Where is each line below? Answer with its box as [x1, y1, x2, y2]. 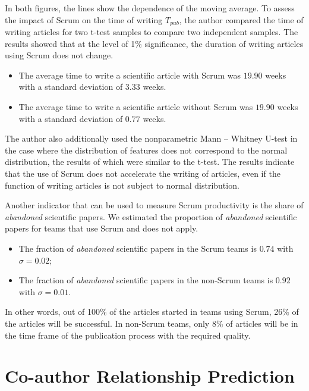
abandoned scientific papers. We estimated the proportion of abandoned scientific [5, 210, 297, 223]
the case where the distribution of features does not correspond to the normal [5, 143, 288, 156]
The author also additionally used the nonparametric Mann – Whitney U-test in [5, 132, 298, 145]
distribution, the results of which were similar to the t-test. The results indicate [5, 155, 295, 168]
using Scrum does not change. [5, 49, 113, 61]
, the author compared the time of [179, 13, 304, 26]
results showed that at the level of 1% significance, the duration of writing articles [5, 37, 304, 49]
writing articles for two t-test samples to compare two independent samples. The [5, 26, 298, 38]
